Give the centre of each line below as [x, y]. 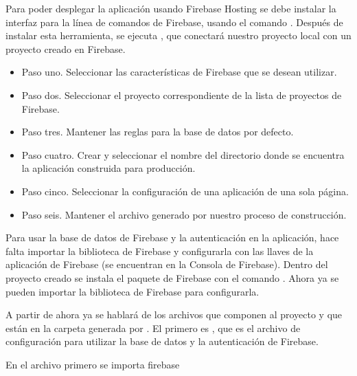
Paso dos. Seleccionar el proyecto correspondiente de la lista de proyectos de [182, 95]
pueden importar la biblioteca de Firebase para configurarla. [133, 291]
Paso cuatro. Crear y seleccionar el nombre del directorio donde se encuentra [183, 154]
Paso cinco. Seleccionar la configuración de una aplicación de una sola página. [185, 191]
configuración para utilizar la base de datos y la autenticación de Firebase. [162, 341]
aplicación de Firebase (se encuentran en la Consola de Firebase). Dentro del [167, 264]
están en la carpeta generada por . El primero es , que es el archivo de [153, 328]
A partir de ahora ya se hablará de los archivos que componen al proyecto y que [174, 314]
